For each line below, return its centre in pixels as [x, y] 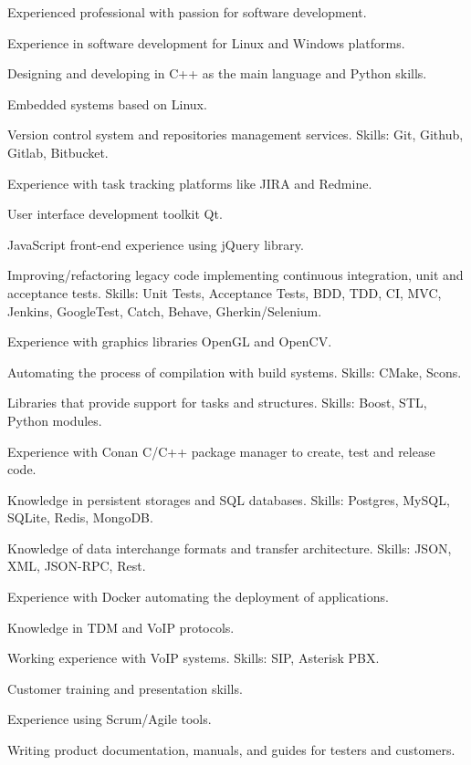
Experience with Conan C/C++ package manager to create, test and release [221, 451]
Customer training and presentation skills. [125, 688]
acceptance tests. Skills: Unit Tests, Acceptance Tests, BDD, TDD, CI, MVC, [225, 292]
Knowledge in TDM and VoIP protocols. [121, 627]
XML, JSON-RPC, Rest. [77, 566]
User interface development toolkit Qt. [115, 214]
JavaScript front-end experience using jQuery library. [156, 244]
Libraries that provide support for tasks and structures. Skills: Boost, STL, [217, 403]
